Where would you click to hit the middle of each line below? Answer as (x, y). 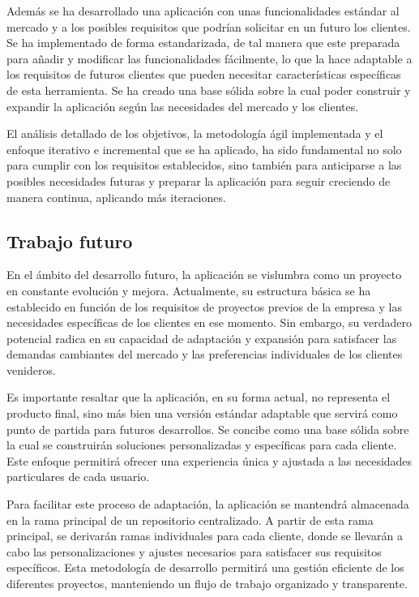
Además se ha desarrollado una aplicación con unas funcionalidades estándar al (203, 11)
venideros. (31, 369)
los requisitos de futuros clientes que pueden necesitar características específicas (204, 74)
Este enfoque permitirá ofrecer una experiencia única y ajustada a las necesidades (209, 460)
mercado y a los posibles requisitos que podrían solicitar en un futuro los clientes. (209, 26)
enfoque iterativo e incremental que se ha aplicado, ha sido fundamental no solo (204, 149)
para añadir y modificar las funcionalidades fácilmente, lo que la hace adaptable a (209, 58)
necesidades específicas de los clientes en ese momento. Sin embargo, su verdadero (209, 322)
